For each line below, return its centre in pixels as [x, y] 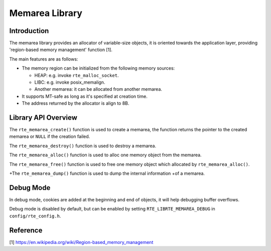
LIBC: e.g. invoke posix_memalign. [70, 82]
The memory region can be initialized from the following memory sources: [98, 68]
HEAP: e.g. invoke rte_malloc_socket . [77, 75]
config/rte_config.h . [35, 216]
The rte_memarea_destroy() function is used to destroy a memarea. [83, 146]
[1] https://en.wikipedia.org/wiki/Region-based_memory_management [81, 242]
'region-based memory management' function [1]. [61, 50]
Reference [26, 230]
